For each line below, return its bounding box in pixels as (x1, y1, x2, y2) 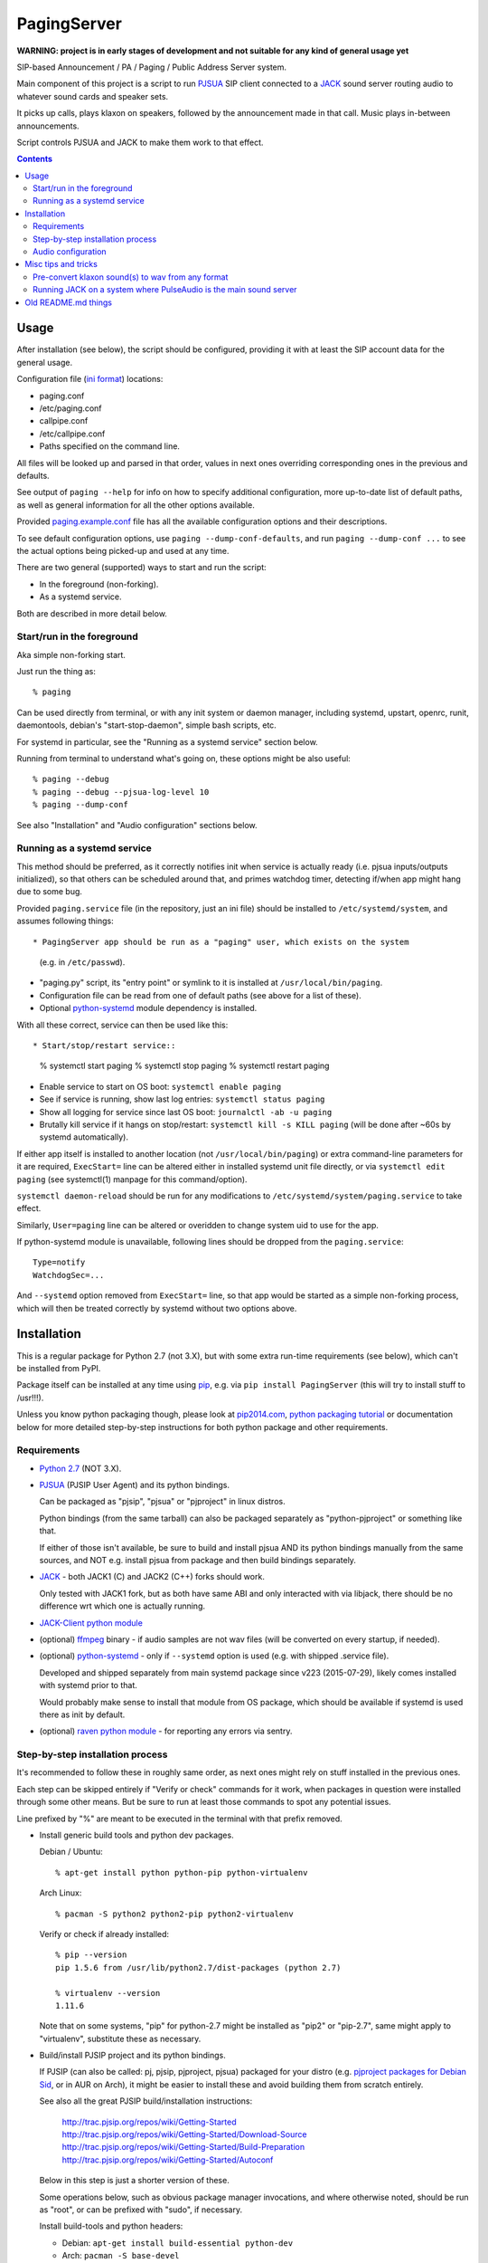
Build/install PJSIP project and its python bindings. (39, 2050, 226, 2061)
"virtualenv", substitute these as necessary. (39, 2033, 202, 2044)
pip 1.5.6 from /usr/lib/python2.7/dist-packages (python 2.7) (55, 1962, 342, 1972)
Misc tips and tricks (24, 259, 99, 270)
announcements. (16, 120, 80, 131)
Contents (16, 154, 53, 165)
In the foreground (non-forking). (39, 578, 159, 589)
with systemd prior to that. (39, 1680, 137, 1691)
